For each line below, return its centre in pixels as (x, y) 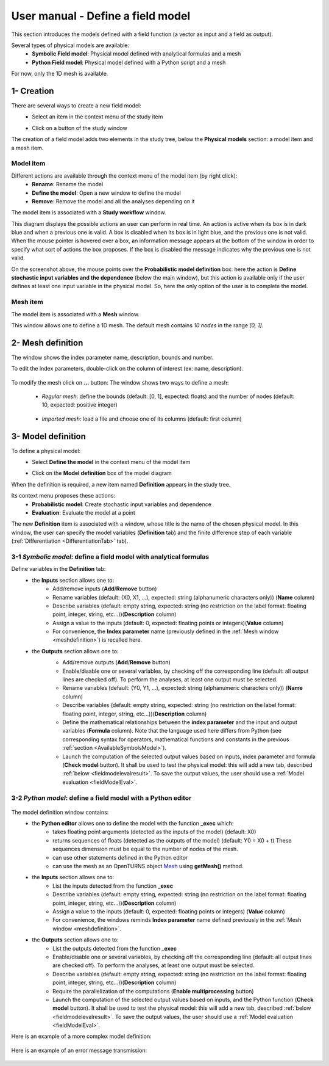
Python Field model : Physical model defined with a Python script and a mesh (129, 62)
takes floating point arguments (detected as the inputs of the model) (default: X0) (154, 832)
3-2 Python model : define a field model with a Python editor (101, 798)
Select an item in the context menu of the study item (97, 117)
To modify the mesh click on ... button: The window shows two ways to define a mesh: (120, 382)
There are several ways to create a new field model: (76, 106)
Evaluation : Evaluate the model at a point (83, 513)
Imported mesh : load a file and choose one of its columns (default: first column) (142, 419)
